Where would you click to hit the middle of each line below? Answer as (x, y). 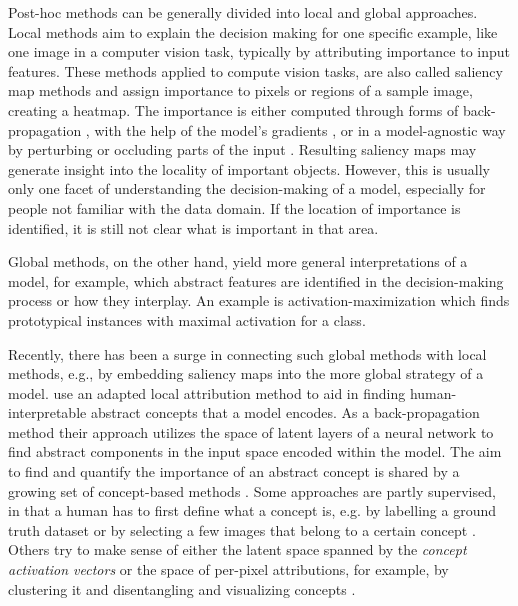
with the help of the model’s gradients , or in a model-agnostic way (300, 129)
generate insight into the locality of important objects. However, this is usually (249, 168)
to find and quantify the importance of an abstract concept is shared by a (234, 471)
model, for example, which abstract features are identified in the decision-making (256, 280)
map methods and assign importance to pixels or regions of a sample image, (240, 90)
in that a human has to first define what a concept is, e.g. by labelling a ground (252, 510)
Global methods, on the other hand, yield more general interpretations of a (238, 261)
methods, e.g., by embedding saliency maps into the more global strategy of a (246, 373)
